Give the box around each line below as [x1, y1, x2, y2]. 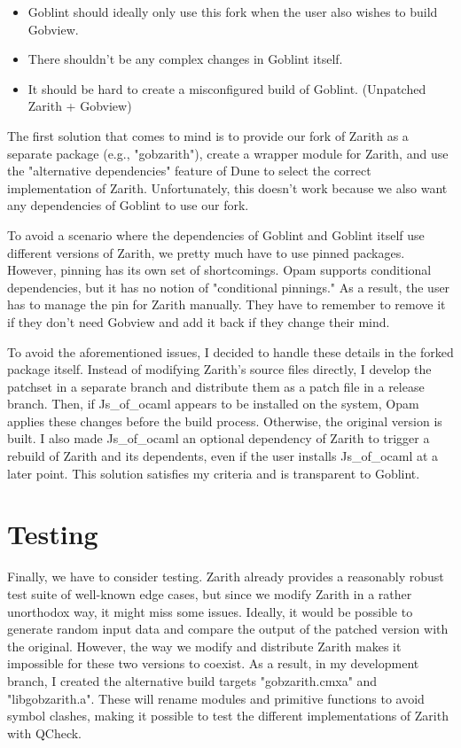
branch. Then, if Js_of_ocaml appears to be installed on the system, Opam [7, 394, 419, 413]
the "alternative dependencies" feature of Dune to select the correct [7, 161, 371, 180]
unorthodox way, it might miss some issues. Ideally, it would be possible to [7, 602, 413, 620]
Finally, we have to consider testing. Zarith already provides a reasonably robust [7, 567, 444, 586]
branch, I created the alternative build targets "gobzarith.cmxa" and [7, 671, 378, 690]
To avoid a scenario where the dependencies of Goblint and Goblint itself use [7, 225, 425, 244]
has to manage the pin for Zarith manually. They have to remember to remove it [7, 295, 446, 314]
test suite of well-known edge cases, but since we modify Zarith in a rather [7, 584, 412, 603]
